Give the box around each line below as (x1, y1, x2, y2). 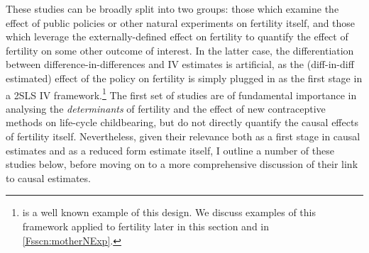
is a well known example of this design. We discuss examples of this (22, 205, 316, 220)
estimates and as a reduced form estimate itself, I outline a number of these (6, 142, 334, 157)
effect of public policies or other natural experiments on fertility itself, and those (6, 15, 356, 30)
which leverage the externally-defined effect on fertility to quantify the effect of (6, 29, 348, 44)
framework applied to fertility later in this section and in (22, 218, 270, 233)
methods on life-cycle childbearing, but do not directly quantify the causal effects (6, 115, 358, 130)
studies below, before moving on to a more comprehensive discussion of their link (6, 157, 358, 172)
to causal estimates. (6, 170, 91, 185)
